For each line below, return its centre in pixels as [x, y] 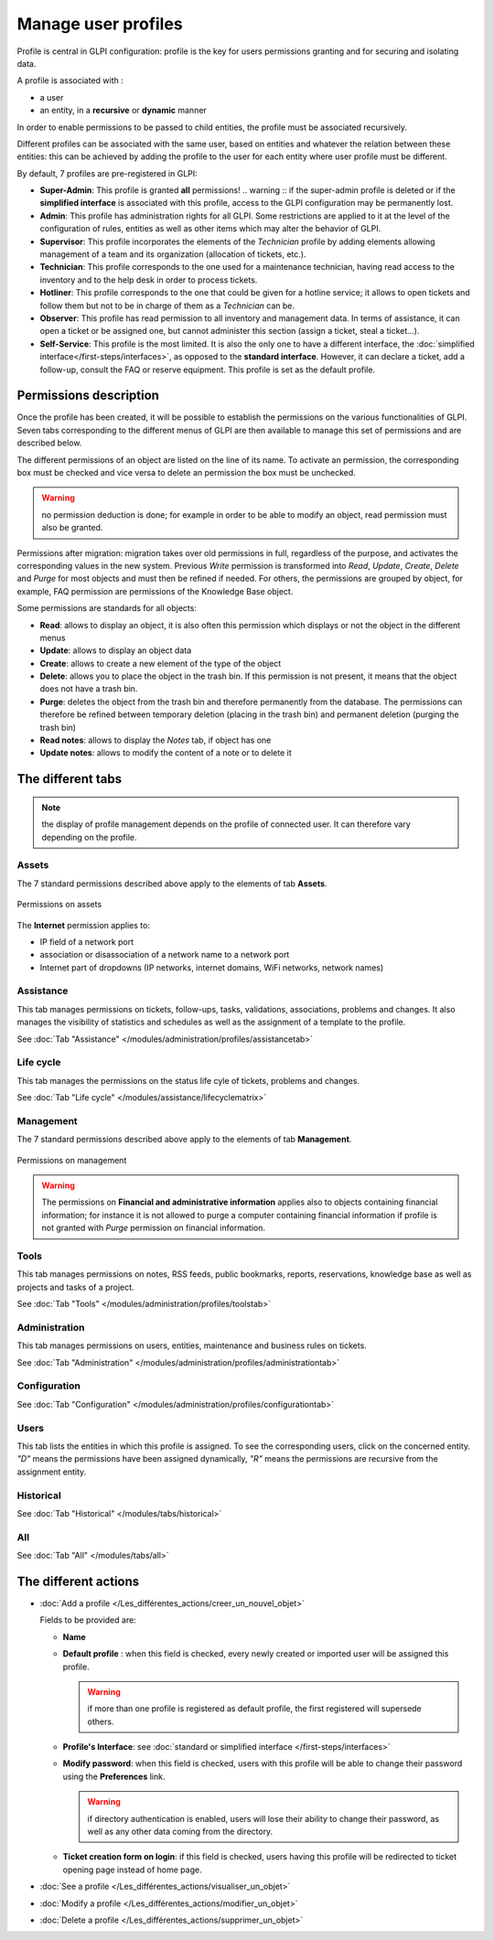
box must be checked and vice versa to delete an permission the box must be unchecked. [186, 472]
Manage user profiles [100, 24]
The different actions [78, 1581]
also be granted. [72, 528]
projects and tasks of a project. [75, 1287]
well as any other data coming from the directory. [180, 1832]
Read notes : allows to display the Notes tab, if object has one [156, 740]
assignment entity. [52, 1472]
